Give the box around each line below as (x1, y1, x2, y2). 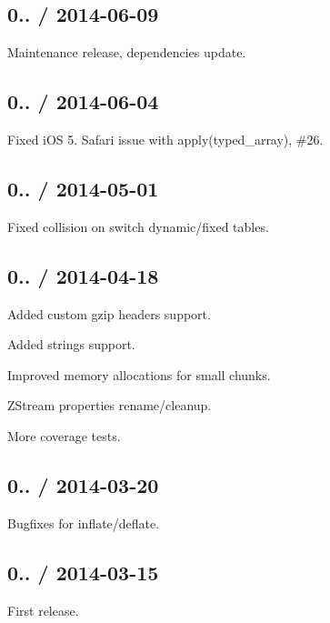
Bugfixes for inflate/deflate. (7, 513, 160, 532)
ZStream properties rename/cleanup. (7, 396, 212, 415)
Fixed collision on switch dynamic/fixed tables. (7, 216, 269, 236)
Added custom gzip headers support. (7, 304, 211, 323)
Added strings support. (7, 335, 135, 354)
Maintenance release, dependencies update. (7, 43, 246, 62)
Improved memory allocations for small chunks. (7, 365, 271, 384)
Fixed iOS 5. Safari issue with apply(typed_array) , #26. (7, 130, 324, 148)
